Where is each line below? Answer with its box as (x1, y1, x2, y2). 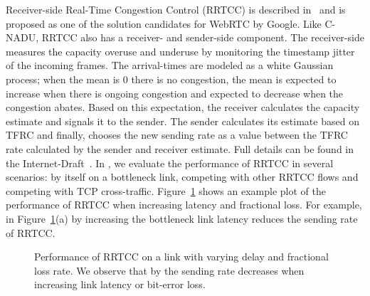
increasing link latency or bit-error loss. (34, 277, 206, 292)
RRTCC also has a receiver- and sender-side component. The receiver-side (41, 30, 364, 45)
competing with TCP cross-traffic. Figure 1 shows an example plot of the (6, 183, 326, 198)
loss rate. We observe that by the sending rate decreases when (34, 263, 305, 277)
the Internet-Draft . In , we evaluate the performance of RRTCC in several (6, 155, 334, 170)
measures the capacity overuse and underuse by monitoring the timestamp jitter (6, 43, 355, 58)
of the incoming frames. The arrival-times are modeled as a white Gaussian (6, 58, 334, 73)
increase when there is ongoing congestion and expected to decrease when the (6, 85, 344, 100)
